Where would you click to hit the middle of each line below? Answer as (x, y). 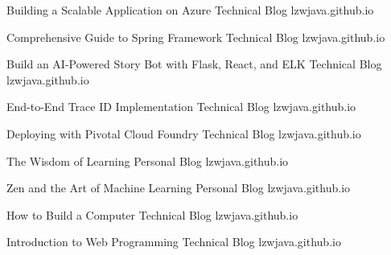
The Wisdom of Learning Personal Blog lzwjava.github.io (148, 160)
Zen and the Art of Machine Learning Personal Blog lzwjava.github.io (179, 188)
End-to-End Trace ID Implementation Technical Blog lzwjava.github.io (181, 107)
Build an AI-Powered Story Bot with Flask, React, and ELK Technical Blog (194, 64)
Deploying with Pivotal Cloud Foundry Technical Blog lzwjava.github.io (184, 133)
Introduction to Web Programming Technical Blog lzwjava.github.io (174, 242)
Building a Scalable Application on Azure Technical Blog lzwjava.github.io (190, 10)
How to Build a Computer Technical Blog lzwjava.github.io (152, 214)
